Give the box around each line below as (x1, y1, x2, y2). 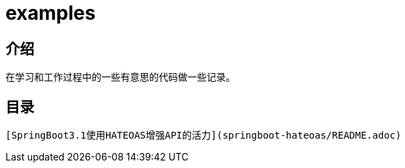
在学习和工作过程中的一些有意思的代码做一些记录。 (5, 71, 235, 83)
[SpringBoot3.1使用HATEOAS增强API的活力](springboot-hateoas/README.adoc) (5, 130, 402, 141)
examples (5, 1, 96, 25)
